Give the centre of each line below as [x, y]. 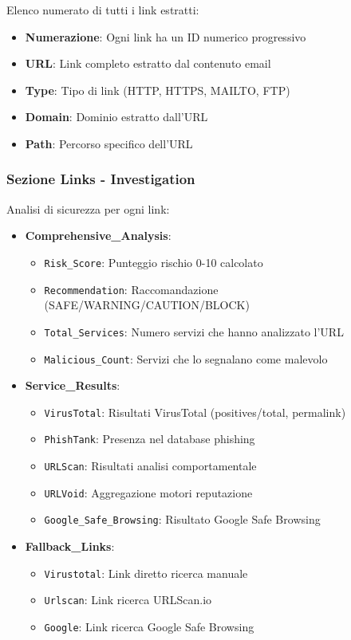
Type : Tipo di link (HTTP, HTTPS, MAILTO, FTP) [158, 90]
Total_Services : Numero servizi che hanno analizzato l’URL [194, 331]
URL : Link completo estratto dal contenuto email [148, 63]
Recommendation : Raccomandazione [131, 289]
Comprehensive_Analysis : [98, 236]
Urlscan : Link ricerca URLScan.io [128, 600]
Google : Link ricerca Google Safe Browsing [149, 626]
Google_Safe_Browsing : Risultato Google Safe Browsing [182, 519]
